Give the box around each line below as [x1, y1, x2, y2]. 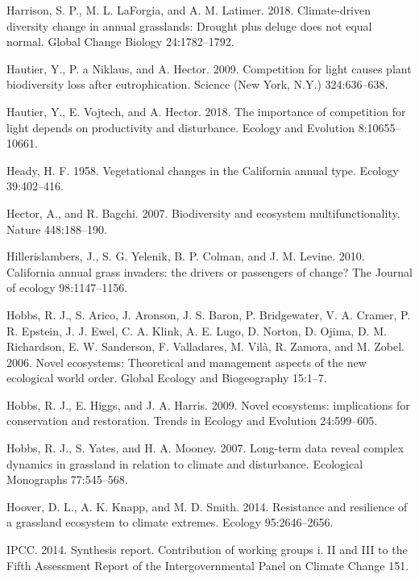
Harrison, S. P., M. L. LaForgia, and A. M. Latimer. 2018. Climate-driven [6, 2, 371, 18]
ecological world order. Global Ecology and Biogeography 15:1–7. [6, 369, 327, 386]
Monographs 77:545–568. [6, 471, 128, 488]
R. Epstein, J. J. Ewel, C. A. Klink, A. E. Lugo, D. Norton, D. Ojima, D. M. [6, 322, 387, 339]
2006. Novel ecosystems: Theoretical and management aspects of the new [6, 353, 367, 370]
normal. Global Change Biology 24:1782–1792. [6, 33, 234, 50]
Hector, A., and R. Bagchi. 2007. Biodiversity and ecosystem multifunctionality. [6, 204, 400, 221]
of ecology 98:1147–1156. [6, 279, 128, 296]
